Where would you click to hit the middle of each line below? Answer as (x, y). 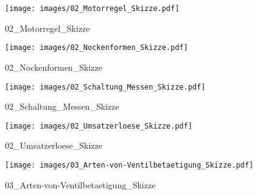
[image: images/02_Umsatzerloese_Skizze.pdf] (99, 126)
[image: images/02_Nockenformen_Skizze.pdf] (97, 48)
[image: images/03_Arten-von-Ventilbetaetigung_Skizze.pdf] (129, 165)
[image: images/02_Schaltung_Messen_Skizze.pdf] (105, 87)
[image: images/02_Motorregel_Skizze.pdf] (92, 9)
